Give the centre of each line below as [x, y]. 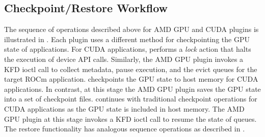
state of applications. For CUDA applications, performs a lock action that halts [128, 49]
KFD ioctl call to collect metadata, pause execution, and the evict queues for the [131, 69]
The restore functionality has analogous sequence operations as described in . [125, 129]
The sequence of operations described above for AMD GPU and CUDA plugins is [131, 29]
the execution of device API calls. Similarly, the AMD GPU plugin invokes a [124, 59]
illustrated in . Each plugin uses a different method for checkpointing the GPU [127, 39]
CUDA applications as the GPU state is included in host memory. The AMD [124, 108]
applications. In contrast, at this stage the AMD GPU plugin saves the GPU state [132, 89]
